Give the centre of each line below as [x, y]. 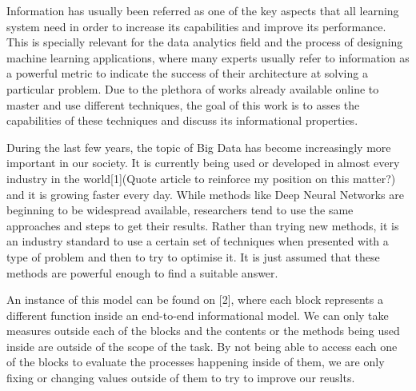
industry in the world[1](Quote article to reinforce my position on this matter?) [201, 178]
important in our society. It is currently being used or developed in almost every [203, 163]
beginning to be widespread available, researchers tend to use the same [180, 210]
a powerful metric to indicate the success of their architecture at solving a [187, 73]
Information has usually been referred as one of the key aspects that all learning [203, 10]
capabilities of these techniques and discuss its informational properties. [182, 120]
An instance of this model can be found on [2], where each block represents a [195, 299]
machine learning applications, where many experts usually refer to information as [208, 57]
